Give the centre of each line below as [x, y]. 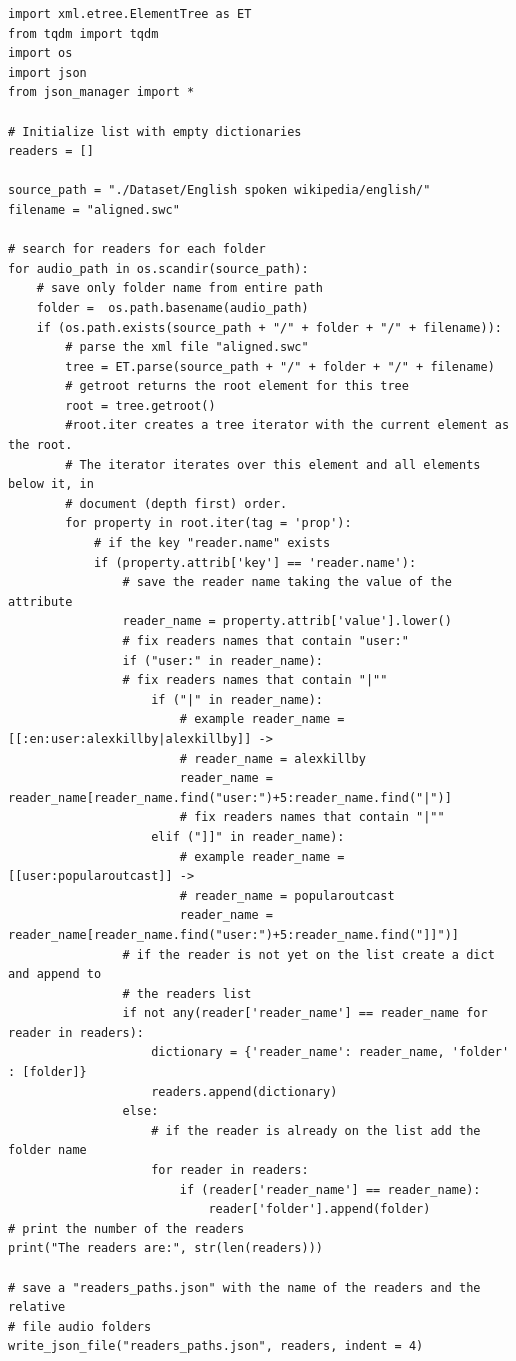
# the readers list [187, 993]
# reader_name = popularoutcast [287, 895]
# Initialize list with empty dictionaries [155, 131]
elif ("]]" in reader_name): [248, 836]
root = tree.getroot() [140, 405]
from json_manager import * [101, 92]
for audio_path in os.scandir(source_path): [158, 268]
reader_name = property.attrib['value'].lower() [287, 621]
